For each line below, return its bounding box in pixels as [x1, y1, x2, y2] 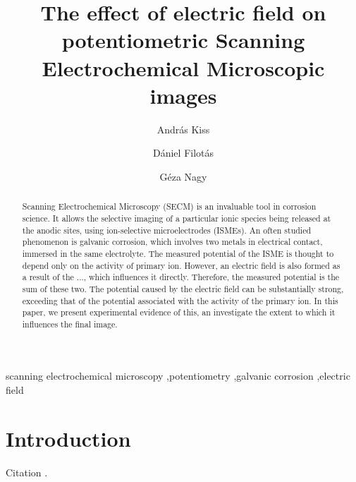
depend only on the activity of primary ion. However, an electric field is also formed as [22, 259, 340, 271]
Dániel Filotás [152, 145, 214, 160]
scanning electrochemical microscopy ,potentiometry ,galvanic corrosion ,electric [6, 368, 350, 383]
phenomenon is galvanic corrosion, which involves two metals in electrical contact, [22, 236, 323, 248]
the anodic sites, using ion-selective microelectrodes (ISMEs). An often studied [22, 224, 312, 236]
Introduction [6, 423, 131, 452]
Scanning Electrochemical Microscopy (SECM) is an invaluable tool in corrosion [22, 200, 317, 212]
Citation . [6, 464, 48, 479]
